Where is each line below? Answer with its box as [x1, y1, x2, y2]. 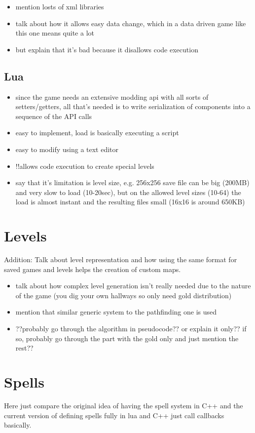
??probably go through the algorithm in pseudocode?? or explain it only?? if [15, 323, 247, 334]
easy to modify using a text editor [15, 144, 119, 154]
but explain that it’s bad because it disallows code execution [15, 44, 198, 54]
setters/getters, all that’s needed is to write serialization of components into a [15, 101, 251, 112]
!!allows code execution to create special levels [15, 160, 154, 171]
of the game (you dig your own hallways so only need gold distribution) [15, 290, 232, 300]
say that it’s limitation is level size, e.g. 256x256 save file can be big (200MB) [15, 177, 250, 188]
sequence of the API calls [15, 111, 92, 121]
